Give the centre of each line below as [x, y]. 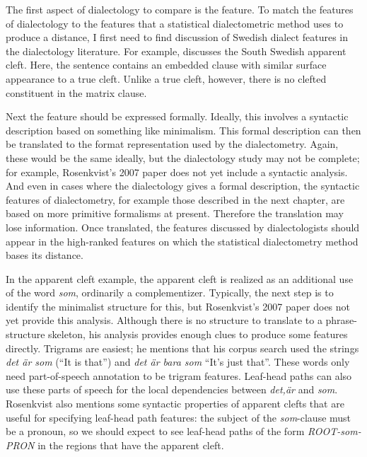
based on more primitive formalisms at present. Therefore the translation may [175, 213]
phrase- [341, 320]
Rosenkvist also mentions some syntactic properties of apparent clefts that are [175, 404]
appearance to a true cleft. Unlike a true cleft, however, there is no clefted [166, 78]
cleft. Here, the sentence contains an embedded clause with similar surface [166, 65]
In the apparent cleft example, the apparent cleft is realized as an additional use [180, 278]
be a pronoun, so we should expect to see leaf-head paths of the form [155, 431]
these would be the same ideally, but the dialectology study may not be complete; [183, 157]
